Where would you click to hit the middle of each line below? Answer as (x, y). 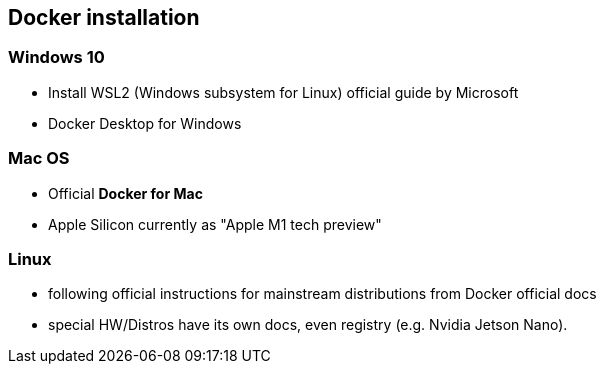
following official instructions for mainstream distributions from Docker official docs (322, 294)
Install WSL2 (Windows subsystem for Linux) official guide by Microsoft (283, 92)
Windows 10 (56, 57)
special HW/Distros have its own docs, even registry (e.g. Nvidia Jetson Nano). (308, 325)
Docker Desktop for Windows (145, 123)
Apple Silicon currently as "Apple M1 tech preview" (215, 224)
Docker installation (104, 17)
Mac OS (39, 158)
